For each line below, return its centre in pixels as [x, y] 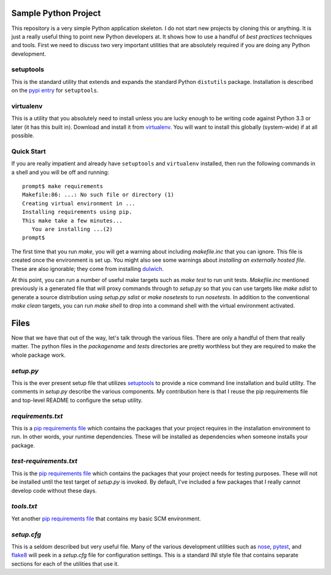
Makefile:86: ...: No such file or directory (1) [98, 195]
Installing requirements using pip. [77, 212]
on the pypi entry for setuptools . [55, 90]
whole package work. [39, 355]
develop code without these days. [54, 490]
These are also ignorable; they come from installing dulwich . [88, 268]
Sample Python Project [56, 13]
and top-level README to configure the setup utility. [77, 400]
